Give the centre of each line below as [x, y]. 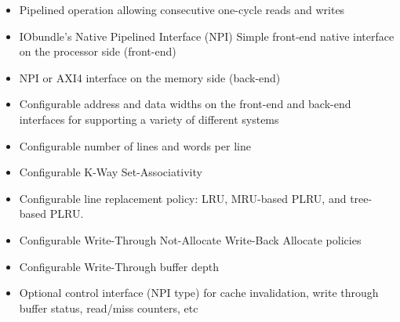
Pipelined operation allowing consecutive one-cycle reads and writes [182, 9]
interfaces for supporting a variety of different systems [149, 119]
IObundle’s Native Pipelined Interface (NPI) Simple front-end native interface [207, 36]
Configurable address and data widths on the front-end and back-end [185, 104]
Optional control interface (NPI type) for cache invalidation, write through [199, 293]
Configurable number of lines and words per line [135, 145]
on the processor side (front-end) [98, 51]
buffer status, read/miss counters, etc [109, 308]
